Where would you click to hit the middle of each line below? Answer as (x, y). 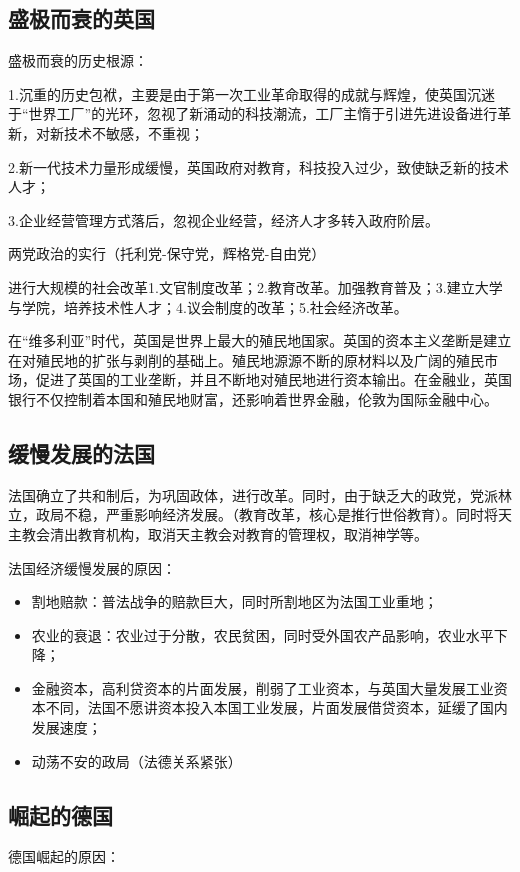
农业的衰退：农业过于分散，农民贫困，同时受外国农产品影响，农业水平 (262, 634)
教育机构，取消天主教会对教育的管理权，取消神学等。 (252, 533)
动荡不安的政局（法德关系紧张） (136, 760)
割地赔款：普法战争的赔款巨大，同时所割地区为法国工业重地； (234, 601)
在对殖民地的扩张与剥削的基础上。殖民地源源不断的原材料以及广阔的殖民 (246, 359)
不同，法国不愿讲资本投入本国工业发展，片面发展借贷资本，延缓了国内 (276, 707)
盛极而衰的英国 (81, 18)
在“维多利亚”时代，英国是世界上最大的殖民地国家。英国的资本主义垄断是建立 (260, 340)
